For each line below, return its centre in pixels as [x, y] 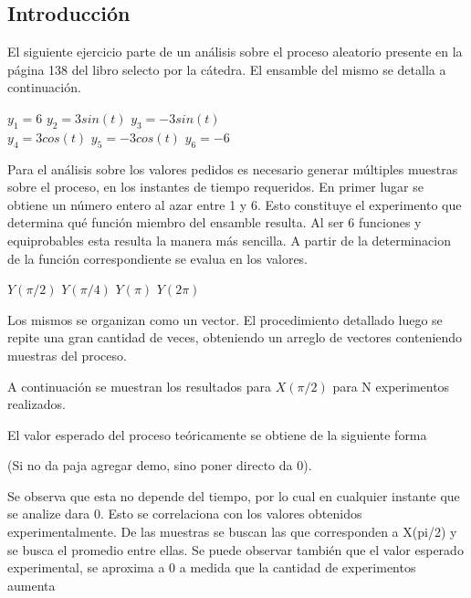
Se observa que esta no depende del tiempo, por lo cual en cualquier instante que [234, 495]
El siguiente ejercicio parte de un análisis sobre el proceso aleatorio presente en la [235, 52]
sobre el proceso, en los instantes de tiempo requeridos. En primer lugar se [215, 187]
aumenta [31, 585]
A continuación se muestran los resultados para [140, 386]
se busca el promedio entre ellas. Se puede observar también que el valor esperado [235, 549]
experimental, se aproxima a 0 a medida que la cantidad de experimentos [212, 567]
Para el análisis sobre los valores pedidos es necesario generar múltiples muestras [233, 168]
